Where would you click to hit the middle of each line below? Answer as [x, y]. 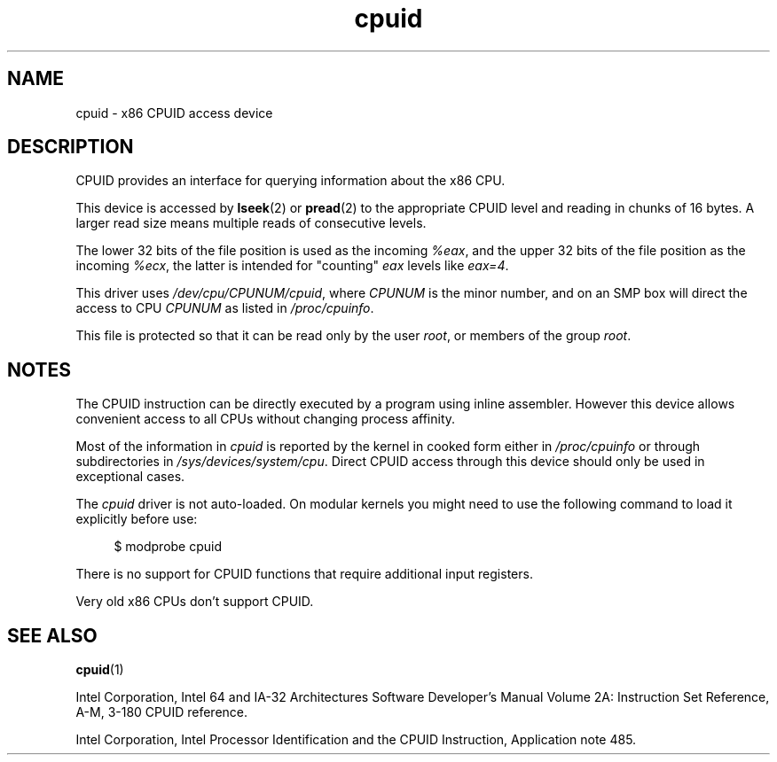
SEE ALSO [52, 635]
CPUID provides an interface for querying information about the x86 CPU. [290, 181]
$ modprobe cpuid [168, 547]
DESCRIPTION [71, 147]
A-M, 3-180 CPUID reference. [162, 712]
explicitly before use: [137, 519]
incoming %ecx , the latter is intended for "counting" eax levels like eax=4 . [292, 266]
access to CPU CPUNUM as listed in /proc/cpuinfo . [225, 308]
